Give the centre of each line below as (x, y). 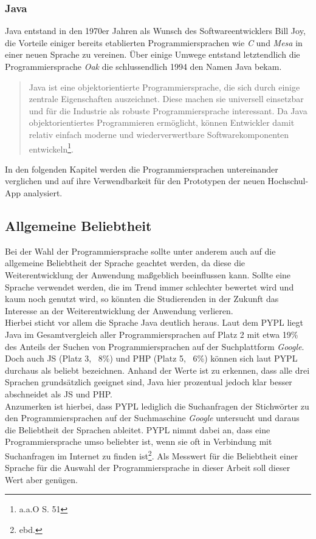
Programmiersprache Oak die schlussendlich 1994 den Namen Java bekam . (143, 66)
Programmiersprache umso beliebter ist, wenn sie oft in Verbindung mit (139, 441)
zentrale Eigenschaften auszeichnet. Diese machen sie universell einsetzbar (166, 99)
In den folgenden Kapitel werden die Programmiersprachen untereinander (142, 169)
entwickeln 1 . (51, 148)
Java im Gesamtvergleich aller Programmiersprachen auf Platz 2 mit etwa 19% (152, 334)
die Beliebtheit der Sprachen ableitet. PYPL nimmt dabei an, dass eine (138, 429)
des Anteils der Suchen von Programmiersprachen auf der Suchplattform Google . (155, 346)
